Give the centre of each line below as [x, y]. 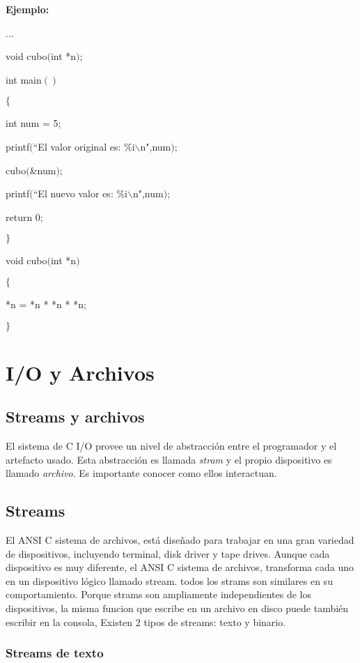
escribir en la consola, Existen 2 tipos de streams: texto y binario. [146, 622]
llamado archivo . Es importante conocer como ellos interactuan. [141, 473]
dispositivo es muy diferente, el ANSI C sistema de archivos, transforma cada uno [180, 567]
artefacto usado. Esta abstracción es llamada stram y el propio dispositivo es [169, 459]
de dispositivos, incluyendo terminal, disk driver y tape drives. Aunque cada [168, 553]
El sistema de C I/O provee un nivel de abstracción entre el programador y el [171, 446]
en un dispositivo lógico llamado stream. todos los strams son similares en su [169, 580]
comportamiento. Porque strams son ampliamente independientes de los [158, 594]
